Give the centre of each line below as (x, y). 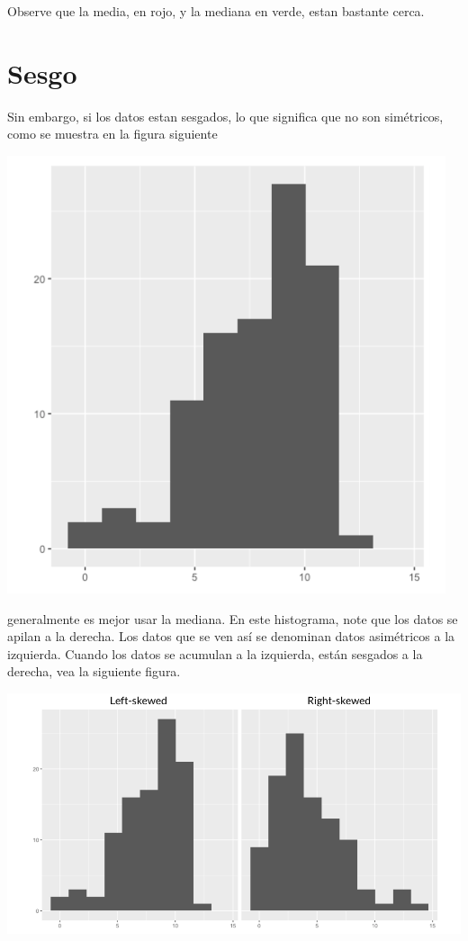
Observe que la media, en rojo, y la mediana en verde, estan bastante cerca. (216, 11)
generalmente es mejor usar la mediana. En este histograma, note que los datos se (233, 618)
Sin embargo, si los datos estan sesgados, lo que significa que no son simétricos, (225, 116)
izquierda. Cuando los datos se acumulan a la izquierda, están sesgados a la (215, 653)
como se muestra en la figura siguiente (112, 134)
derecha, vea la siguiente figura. (94, 671)
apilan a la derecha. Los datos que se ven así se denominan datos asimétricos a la (231, 636)
